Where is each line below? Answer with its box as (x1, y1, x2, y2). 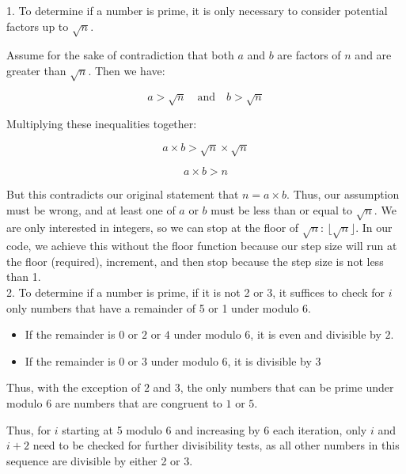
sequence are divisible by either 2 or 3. (6, 452, 193, 468)
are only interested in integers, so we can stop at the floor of (6, 219, 299, 236)
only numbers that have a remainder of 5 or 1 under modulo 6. (6, 299, 311, 316)
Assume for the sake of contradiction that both (6, 47, 234, 63)
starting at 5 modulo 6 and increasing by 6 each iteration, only (62, 421, 367, 438)
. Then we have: (88, 62, 165, 78)
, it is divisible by (227, 352, 312, 369)
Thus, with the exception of (6, 379, 141, 396)
